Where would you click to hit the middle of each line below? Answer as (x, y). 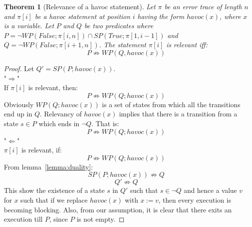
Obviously (19, 104)
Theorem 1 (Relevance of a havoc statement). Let (80, 6)
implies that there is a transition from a (178, 114)
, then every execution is (195, 199)
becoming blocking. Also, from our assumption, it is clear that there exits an (118, 209)
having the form (161, 16)
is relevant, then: (53, 87)
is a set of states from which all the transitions (171, 104)
